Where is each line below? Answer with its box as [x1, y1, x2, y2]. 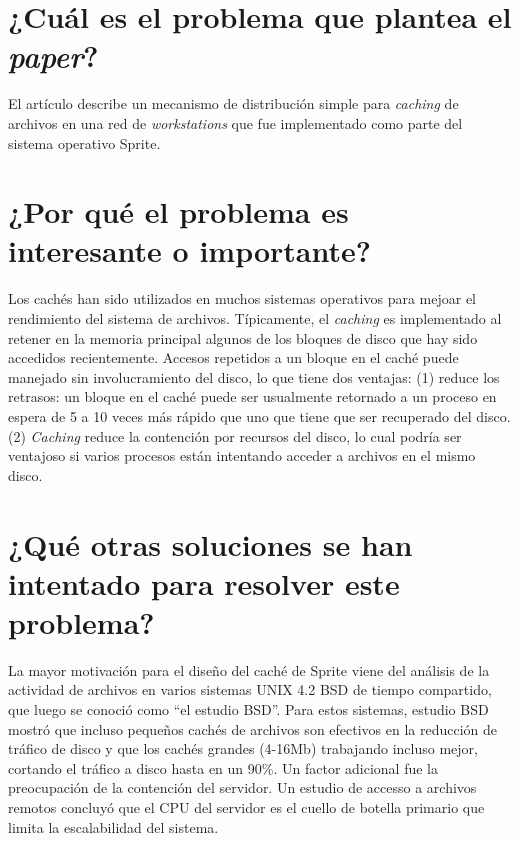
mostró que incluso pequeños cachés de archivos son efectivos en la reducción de [8, 718, 498, 739]
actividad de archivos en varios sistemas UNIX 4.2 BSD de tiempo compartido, [8, 679, 492, 700]
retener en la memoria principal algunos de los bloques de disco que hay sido [8, 327, 478, 348]
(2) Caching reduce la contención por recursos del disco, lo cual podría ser [8, 425, 462, 446]
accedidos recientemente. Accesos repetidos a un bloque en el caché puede [8, 347, 459, 368]
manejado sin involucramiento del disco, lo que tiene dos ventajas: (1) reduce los [8, 366, 500, 387]
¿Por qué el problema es [8, 191, 349, 232]
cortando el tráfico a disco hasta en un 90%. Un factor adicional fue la [8, 757, 438, 778]
